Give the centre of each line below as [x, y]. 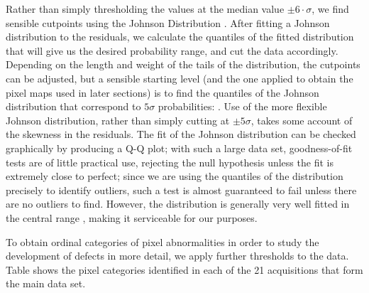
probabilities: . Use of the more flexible [242, 106]
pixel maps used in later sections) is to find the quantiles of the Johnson [163, 92]
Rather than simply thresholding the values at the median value [145, 9]
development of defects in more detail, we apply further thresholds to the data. [177, 256]
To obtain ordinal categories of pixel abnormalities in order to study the [163, 241]
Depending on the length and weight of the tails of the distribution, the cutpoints [183, 64]
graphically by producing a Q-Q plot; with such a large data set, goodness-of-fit [179, 148]
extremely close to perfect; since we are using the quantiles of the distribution [175, 176]
